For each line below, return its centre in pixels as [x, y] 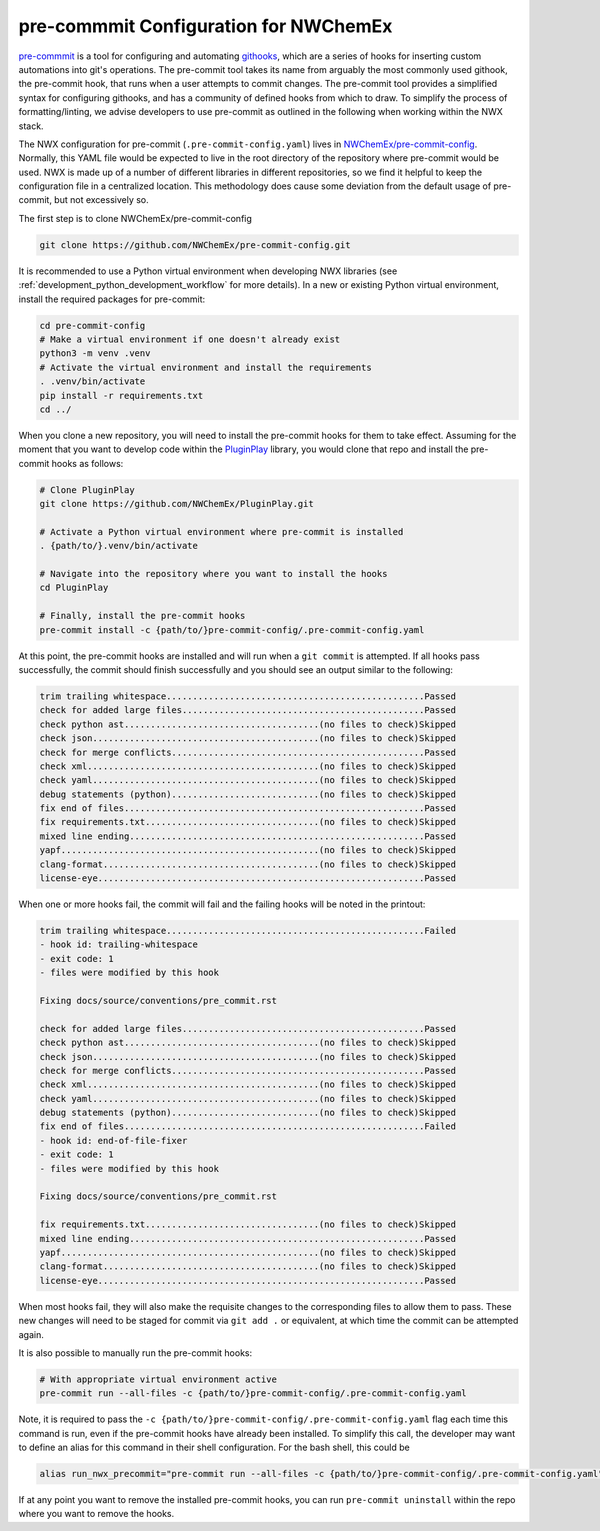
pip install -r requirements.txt [121, 395]
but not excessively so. [101, 200]
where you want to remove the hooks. [96, 1514]
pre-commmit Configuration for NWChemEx [205, 26]
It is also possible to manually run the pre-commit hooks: [135, 1352]
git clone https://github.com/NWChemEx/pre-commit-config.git [195, 244]
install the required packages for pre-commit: [112, 299]
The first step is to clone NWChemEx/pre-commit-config [135, 218]
